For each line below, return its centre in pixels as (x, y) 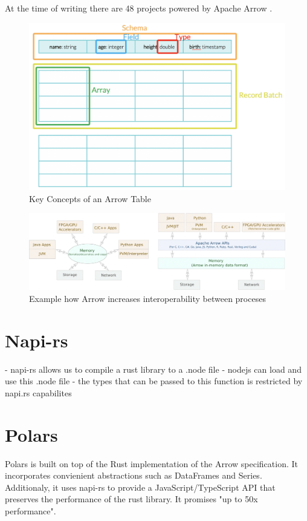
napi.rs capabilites (38, 392)
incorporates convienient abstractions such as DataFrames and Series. (134, 475)
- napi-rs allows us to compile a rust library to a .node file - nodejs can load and (153, 369)
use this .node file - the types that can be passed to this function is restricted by (154, 381)
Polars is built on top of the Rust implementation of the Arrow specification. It (151, 463)
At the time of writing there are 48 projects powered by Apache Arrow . (139, 8)
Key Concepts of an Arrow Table (90, 198)
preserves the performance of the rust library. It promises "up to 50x (131, 499)
